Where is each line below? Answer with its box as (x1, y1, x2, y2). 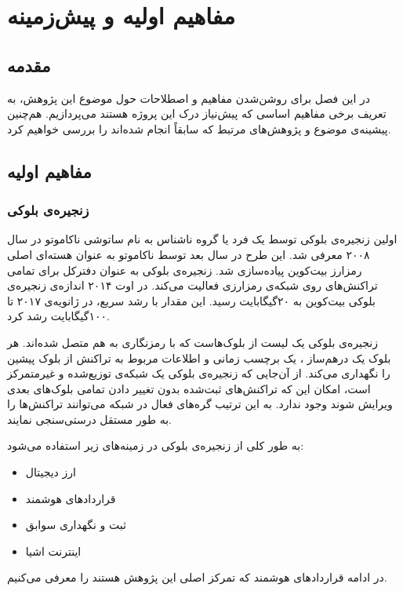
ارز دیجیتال (25, 464, 76, 480)
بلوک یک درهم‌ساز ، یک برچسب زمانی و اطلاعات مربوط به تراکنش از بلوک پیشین (7, 349, 391, 366)
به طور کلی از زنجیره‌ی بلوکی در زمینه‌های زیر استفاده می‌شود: (7, 437, 304, 454)
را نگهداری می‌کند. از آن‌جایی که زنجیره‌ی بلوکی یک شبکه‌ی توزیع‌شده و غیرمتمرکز (7, 365, 390, 381)
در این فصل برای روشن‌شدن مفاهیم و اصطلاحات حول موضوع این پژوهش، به (7, 89, 371, 106)
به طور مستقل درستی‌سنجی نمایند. (7, 410, 172, 427)
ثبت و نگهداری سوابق (25, 516, 126, 533)
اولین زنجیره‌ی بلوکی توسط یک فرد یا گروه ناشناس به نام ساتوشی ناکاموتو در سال (7, 231, 398, 247)
